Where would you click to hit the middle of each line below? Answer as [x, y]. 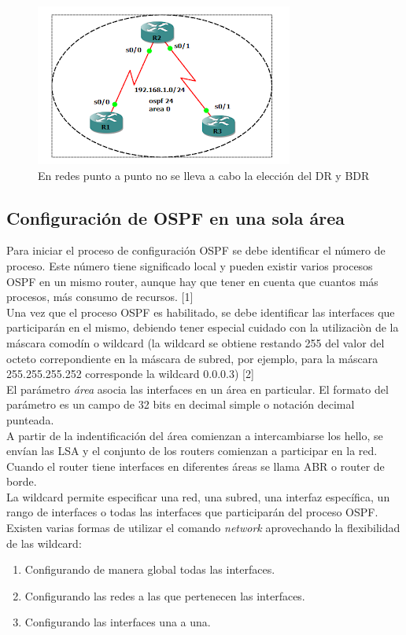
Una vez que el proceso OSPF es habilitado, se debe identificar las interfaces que [201, 312]
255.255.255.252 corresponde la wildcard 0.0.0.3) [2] [130, 374]
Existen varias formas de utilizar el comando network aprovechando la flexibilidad [203, 528]
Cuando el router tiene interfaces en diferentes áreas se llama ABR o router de [196, 466]
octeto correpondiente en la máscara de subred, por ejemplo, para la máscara [192, 358]
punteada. [30, 419]
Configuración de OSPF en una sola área [176, 217]
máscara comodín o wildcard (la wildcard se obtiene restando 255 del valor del [196, 342]
